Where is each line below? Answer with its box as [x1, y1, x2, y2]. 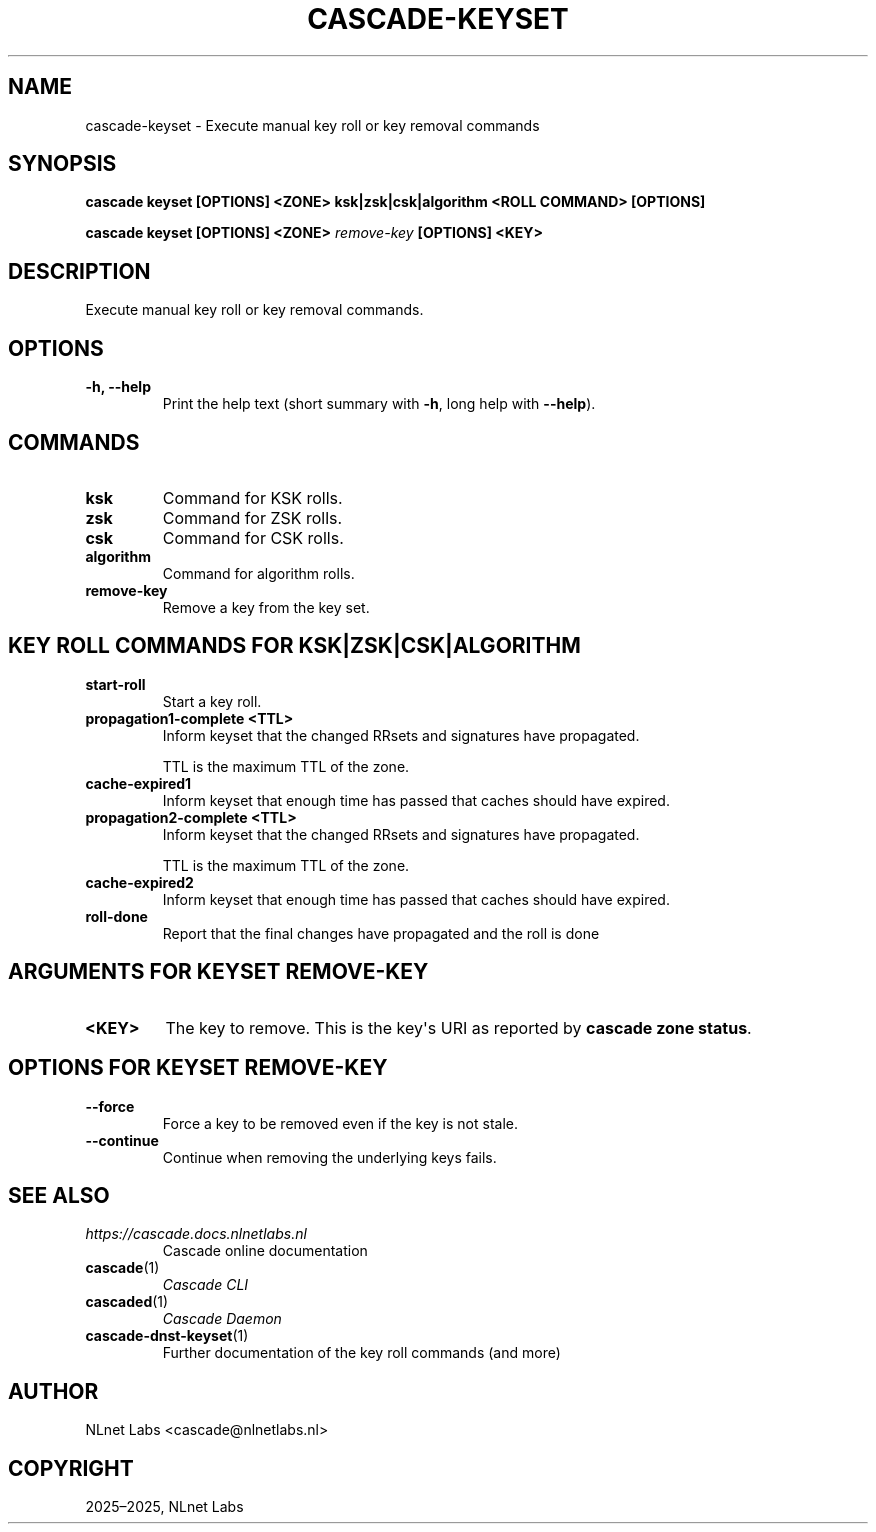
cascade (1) [85, 1259, 160, 1277]
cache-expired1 [85, 774, 192, 792]
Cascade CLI [162, 1276, 249, 1294]
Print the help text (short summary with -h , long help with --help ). [162, 395, 596, 413]
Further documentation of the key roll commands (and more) [162, 1344, 561, 1362]
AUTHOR [8, 1378, 99, 1404]
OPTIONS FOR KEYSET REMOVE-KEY [8, 1055, 388, 1081]
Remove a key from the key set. [162, 598, 370, 616]
